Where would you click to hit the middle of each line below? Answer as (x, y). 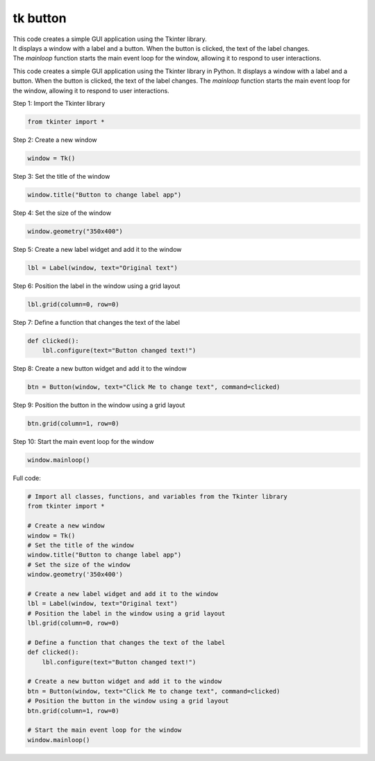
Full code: (27, 478)
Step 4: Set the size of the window (62, 213)
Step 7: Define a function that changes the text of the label (97, 322)
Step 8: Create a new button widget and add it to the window (100, 369)
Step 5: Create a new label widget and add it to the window (97, 249)
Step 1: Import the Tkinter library (59, 103)
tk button (40, 18)
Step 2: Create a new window (55, 140)
